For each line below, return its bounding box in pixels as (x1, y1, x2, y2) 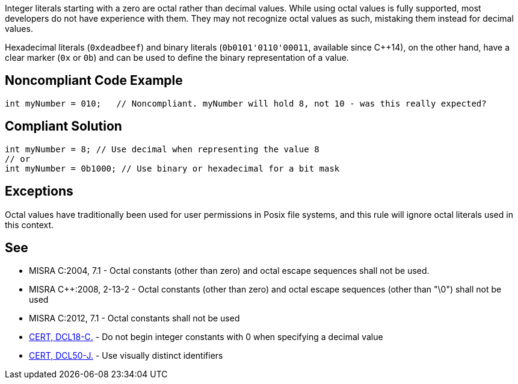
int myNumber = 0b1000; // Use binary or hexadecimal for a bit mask (5, 163, 340, 173)
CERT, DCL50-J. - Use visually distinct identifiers (29, 350, 223, 361)
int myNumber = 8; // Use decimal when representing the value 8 (5, 144, 319, 154)
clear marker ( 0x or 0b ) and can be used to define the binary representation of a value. (5, 52, 349, 63)
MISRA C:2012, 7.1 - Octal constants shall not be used (29, 313, 240, 324)
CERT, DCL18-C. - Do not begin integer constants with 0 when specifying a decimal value (29, 332, 383, 342)
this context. (5, 219, 54, 230)
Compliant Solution (5, 119, 122, 134)
